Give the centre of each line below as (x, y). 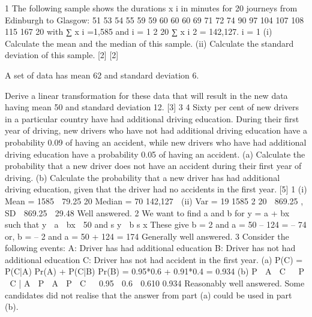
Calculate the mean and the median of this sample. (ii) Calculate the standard (149, 43)
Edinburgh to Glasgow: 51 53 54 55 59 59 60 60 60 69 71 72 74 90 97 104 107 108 (154, 19)
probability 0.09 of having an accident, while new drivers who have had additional (156, 142)
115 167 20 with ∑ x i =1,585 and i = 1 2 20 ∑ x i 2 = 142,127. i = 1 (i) (139, 31)
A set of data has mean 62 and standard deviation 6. (102, 75)
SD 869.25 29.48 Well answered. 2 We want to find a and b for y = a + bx (147, 212)
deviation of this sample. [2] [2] (62, 55)
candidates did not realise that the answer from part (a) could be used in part (148, 295)
